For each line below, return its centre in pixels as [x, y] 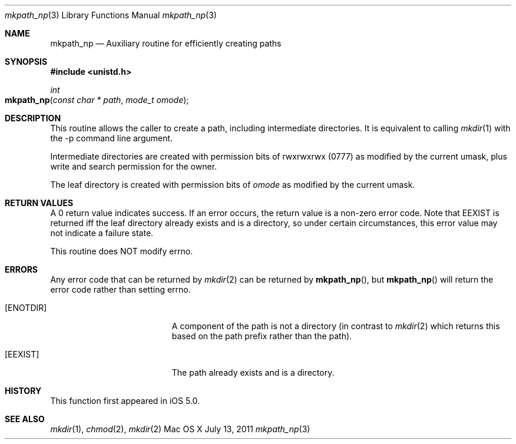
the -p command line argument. [112, 138]
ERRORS [21, 269]
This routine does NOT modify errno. [122, 251]
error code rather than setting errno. [120, 289]
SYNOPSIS [26, 62]
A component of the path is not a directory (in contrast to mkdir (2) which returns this [336, 326]
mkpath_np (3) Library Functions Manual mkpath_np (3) [111, 15]
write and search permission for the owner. [134, 166]
